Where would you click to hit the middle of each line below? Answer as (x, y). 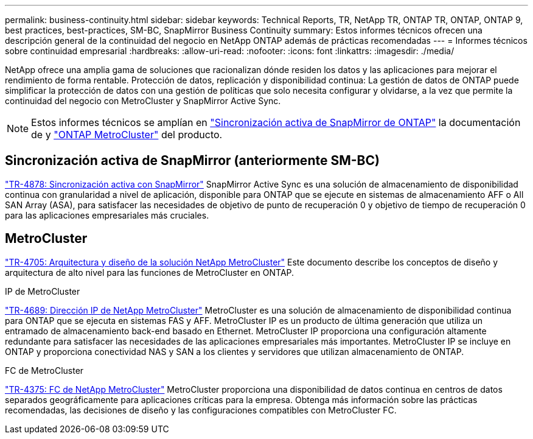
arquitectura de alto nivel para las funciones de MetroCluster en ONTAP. (150, 272)
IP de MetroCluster (43, 291)
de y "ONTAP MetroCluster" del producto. (127, 135)
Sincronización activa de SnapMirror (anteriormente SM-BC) (192, 161)
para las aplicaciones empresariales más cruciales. (107, 215)
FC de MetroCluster (44, 370)
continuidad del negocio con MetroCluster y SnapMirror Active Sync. (143, 101)
